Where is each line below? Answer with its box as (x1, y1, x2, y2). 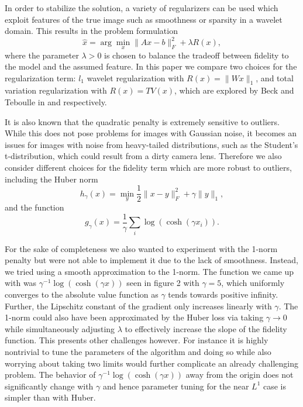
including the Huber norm (5, 173, 98, 185)
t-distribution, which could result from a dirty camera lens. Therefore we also (5, 150, 282, 162)
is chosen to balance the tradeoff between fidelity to (104, 49, 289, 61)
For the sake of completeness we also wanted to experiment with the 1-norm (5, 242, 278, 254)
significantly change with (5, 380, 94, 392)
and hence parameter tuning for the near (102, 380, 249, 392)
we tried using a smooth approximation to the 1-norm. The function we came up (5, 265, 294, 277)
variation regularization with (5, 84, 107, 96)
